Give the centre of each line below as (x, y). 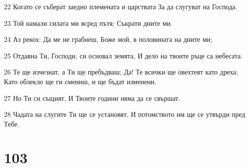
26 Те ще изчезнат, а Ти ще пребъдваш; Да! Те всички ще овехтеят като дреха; (121, 72)
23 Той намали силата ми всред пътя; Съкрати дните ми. (88, 23)
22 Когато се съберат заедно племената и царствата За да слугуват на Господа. (121, 6)
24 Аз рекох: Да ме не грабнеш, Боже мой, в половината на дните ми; (108, 39)
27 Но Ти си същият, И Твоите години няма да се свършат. (92, 98)
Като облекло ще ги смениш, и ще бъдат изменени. (80, 81)
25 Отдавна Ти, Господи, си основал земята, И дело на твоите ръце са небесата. (123, 55)
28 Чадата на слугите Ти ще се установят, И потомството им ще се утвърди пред (125, 114)
